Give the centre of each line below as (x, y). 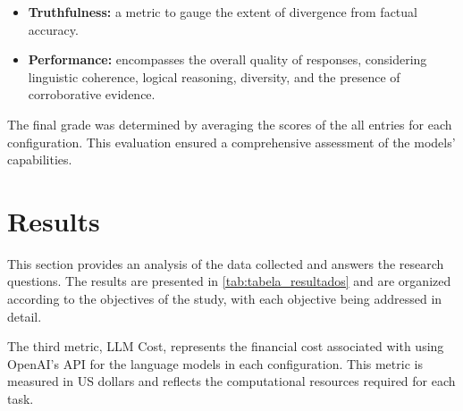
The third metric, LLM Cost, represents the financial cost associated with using (226, 346)
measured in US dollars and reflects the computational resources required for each (231, 381)
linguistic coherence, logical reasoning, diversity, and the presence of (214, 76)
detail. (25, 316)
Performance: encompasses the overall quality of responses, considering (227, 59)
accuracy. (53, 29)
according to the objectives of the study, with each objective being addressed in (225, 299)
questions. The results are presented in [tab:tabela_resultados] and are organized (229, 281)
